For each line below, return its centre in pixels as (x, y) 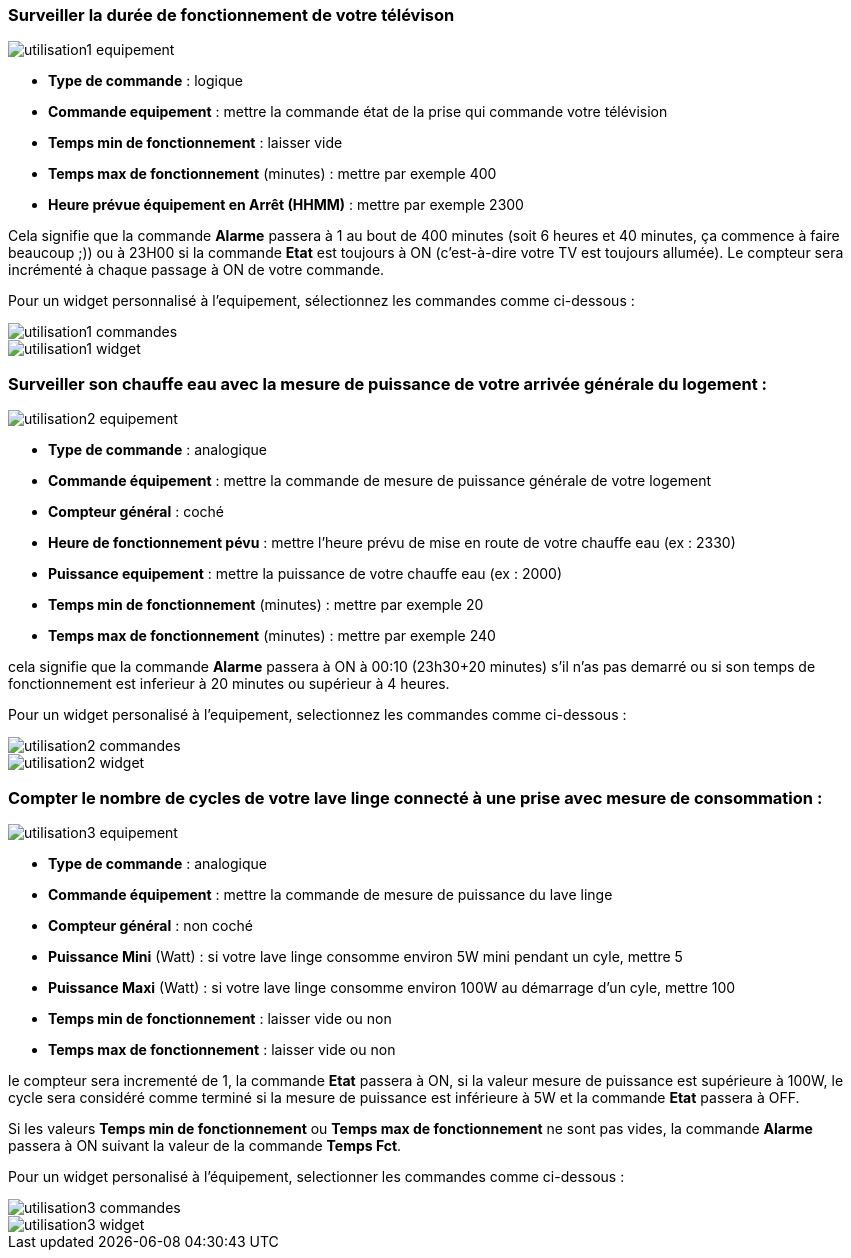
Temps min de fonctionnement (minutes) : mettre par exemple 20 (266, 605)
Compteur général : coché (136, 512)
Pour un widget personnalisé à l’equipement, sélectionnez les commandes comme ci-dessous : (321, 301)
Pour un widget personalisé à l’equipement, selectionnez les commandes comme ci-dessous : (317, 715)
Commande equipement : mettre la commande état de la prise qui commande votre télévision (358, 112)
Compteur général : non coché (150, 925)
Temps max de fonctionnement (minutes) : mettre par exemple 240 (272, 636)
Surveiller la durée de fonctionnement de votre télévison (231, 15)
